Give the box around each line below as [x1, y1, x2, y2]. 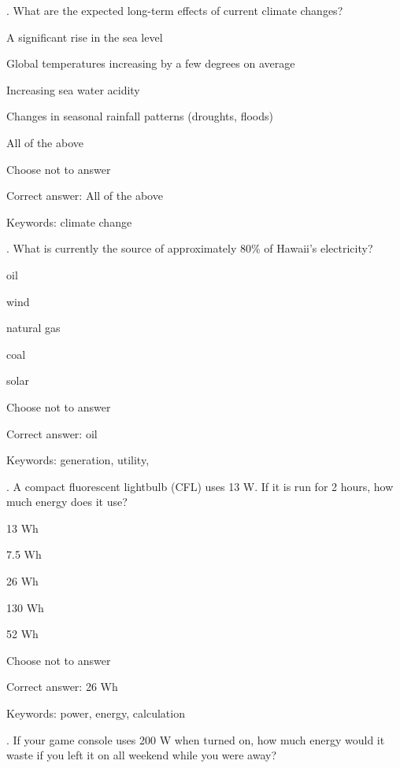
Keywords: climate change [6, 213, 132, 230]
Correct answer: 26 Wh [6, 678, 118, 695]
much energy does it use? [6, 493, 128, 510]
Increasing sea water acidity [6, 81, 140, 98]
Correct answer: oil [6, 425, 98, 441]
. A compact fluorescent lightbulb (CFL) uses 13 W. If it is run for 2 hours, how [6, 478, 394, 494]
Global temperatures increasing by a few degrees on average [6, 55, 295, 72]
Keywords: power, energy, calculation [6, 705, 185, 722]
